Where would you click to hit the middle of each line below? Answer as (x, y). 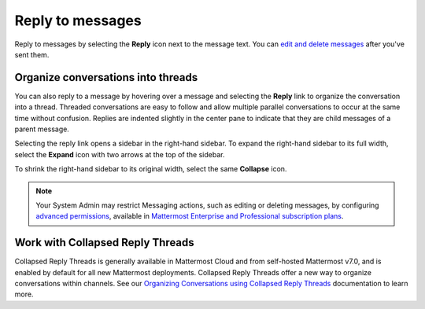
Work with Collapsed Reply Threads (104, 243)
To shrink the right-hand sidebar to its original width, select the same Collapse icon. (151, 169)
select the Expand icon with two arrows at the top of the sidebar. (120, 154)
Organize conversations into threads (106, 77)
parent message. (42, 129)
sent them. (32, 54)
